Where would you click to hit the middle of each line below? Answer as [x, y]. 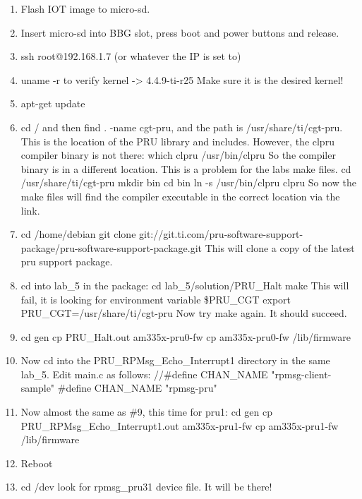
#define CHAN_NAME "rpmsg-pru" [137, 388]
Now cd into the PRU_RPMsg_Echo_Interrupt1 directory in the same [175, 360]
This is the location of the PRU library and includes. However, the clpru [177, 141]
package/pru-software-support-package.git [111, 247]
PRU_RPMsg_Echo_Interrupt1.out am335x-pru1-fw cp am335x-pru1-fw [180, 425]
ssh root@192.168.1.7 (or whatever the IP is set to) [131, 56]
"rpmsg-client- [301, 374]
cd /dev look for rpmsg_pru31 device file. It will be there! [146, 487]
